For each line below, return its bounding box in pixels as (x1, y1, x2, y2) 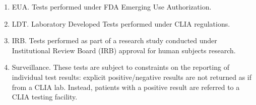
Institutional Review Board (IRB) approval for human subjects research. (12, 45, 236, 55)
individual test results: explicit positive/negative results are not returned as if (12, 71, 251, 82)
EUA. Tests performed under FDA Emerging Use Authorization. (12, 2, 212, 12)
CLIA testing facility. (12, 91, 78, 102)
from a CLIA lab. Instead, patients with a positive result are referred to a (12, 81, 240, 92)
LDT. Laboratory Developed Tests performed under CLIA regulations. (12, 18, 230, 29)
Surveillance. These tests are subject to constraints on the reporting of (12, 62, 229, 72)
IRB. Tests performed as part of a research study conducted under (12, 35, 217, 46)
